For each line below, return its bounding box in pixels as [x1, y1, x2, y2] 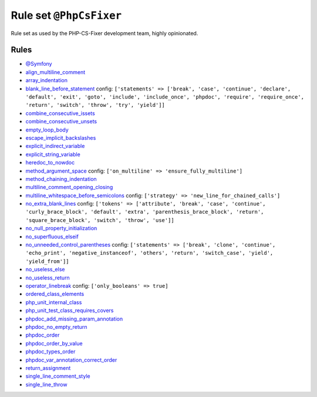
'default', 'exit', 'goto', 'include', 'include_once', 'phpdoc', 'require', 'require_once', [25, 94, 305, 100]
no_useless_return [25, 274, 70, 281]
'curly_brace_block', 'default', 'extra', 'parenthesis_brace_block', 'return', [25, 208, 264, 216]
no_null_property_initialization [25, 225, 97, 232]
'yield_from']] [25, 258, 70, 264]
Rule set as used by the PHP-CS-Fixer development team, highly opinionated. [11, 29, 198, 36]
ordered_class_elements [25, 291, 85, 298]
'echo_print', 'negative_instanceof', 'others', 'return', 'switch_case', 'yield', [25, 250, 274, 257]
